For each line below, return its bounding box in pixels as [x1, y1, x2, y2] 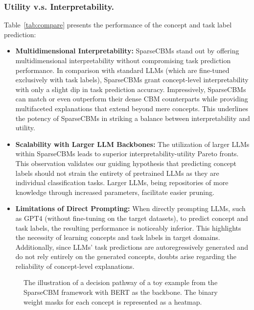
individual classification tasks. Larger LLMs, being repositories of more [15, 177, 229, 188]
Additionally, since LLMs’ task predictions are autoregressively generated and [15, 241, 248, 252]
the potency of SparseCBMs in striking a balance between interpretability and [15, 113, 250, 123]
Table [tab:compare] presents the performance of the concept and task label [4, 20, 232, 30]
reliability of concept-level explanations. [15, 261, 135, 271]
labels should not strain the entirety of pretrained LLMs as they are [15, 167, 219, 178]
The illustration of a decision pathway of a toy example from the [23, 277, 218, 287]
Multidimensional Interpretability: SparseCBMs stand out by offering [15, 46, 239, 56]
